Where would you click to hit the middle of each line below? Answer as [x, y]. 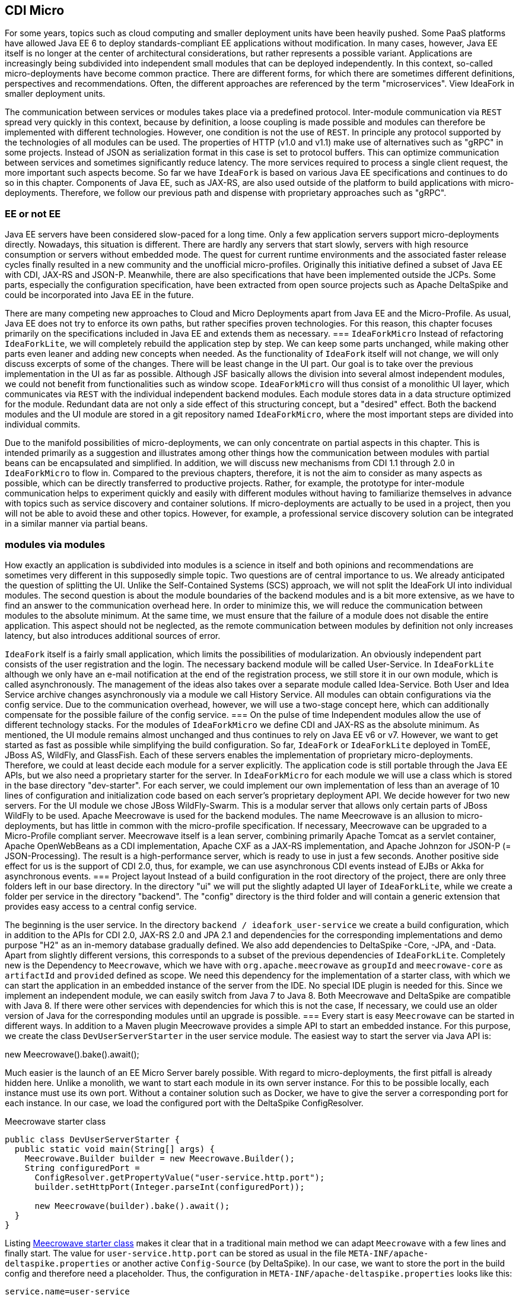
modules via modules [55, 544]
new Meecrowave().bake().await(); [72, 1054]
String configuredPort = [82, 1168]
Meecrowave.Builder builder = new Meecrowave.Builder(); [160, 1158]
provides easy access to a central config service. [101, 906]
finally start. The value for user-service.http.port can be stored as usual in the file [176, 1253]
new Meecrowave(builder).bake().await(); [132, 1206]
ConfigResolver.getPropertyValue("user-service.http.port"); [180, 1177]
